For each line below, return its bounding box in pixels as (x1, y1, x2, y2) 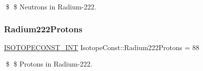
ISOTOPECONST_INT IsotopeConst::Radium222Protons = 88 (4, 42, 200, 52)
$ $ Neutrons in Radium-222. (5, 1, 96, 11)
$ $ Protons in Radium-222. (5, 59, 92, 69)
